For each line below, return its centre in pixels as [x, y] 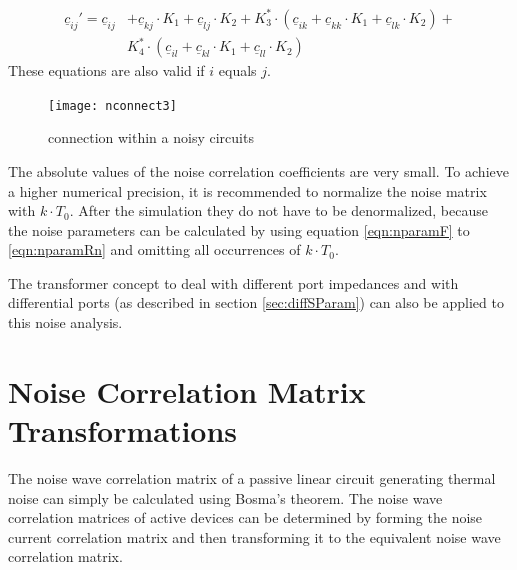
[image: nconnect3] [112, 105]
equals [237, 70]
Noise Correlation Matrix [187, 390]
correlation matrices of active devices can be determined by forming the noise [245, 517]
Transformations [123, 430]
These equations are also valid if [106, 70]
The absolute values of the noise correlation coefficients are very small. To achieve [258, 170]
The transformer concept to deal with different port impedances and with [233, 282]
